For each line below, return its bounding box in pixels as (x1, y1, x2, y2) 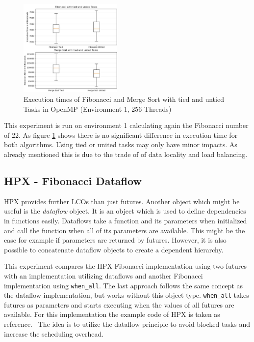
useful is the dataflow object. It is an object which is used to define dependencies (4, 206, 246, 216)
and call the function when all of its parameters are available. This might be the (4, 225, 245, 235)
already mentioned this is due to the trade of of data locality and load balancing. (4, 149, 248, 159)
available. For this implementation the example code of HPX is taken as (4, 309, 220, 319)
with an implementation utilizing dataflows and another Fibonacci (4, 270, 203, 280)
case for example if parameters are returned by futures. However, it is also (4, 235, 227, 245)
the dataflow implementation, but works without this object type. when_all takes (4, 290, 249, 300)
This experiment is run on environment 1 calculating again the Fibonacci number (4, 120, 249, 130)
